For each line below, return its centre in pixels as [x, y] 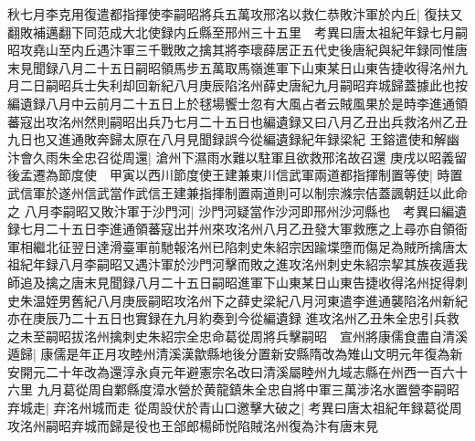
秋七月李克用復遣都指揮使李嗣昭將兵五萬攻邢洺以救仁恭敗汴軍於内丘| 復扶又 [235, 14]
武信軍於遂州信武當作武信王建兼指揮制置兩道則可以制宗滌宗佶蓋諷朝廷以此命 [237, 192]
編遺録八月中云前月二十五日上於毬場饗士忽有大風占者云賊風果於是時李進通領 [237, 103]
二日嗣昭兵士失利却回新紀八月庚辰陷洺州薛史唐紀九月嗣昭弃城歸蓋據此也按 [243, 85]
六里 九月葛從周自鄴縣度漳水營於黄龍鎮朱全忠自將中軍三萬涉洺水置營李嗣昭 [233, 389]
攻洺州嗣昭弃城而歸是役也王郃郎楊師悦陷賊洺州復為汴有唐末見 [193, 425]
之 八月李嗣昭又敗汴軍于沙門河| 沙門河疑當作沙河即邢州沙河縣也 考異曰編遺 [237, 210]
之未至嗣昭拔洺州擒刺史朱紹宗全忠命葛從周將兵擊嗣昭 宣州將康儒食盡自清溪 [237, 336]
